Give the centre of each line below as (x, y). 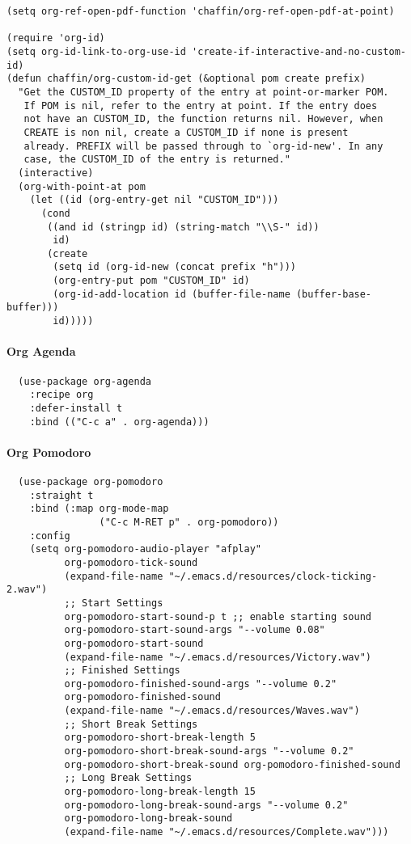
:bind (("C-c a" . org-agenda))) (119, 422)
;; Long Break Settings (128, 778)
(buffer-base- (334, 294)
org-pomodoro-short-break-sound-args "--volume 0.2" (209, 751)
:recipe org (61, 395)
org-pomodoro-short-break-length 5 (160, 738)
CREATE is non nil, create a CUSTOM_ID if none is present (186, 132)
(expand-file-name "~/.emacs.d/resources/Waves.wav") (212, 711)
